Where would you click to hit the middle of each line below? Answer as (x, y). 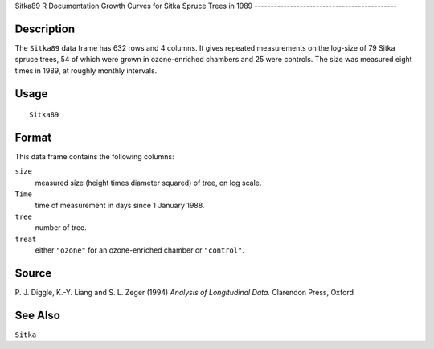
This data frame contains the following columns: (94, 156)
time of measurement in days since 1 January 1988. (120, 205)
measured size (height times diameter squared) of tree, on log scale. (148, 183)
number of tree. (61, 228)
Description (45, 29)
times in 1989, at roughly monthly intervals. (86, 70)
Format (33, 137)
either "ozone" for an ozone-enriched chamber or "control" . (140, 250)
